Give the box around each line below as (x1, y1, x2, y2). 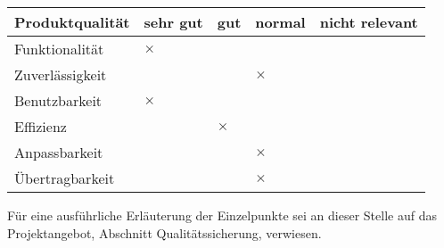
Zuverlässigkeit (14, 64, 107, 85)
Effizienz (14, 116, 67, 136)
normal (255, 12, 306, 32)
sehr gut (144, 12, 203, 32)
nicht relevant (319, 12, 418, 32)
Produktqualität (14, 12, 130, 32)
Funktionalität (14, 38, 104, 59)
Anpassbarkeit (14, 142, 103, 162)
